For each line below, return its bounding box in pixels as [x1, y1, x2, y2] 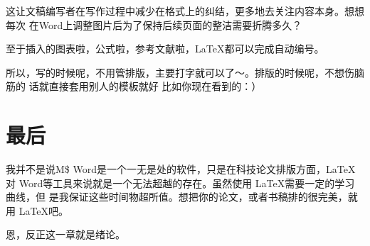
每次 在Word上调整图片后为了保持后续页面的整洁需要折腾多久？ [6, 17, 302, 32]
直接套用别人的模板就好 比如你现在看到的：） [48, 79, 262, 94]
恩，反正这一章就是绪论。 [6, 227, 125, 242]
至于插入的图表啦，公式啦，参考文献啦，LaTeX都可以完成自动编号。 [6, 41, 324, 56]
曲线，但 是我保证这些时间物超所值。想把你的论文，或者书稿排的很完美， [6, 189, 348, 204]
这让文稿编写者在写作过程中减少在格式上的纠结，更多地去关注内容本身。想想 [6, 4, 364, 18]
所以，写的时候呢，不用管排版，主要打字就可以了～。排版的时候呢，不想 [6, 65, 344, 79]
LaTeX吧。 [18, 203, 69, 218]
